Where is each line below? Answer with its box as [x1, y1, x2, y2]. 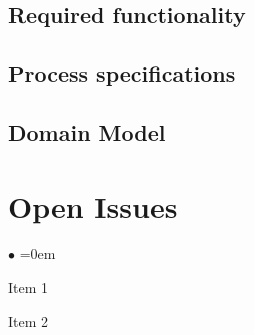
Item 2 [8, 310, 49, 331]
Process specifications [8, 58, 236, 89]
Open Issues [8, 185, 178, 226]
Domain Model [8, 116, 166, 147]
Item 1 [8, 277, 49, 298]
